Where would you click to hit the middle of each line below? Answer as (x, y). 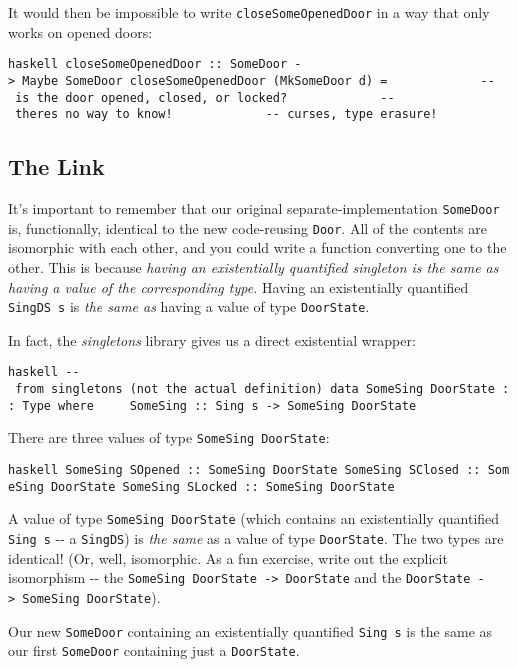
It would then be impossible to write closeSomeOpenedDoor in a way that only (249, 12)
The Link (56, 166)
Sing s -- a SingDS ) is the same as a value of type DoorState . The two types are (256, 538)
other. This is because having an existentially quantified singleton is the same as (253, 266)
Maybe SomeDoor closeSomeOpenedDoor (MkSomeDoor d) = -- (258, 80)
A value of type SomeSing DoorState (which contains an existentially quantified (254, 518)
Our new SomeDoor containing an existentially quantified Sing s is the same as (250, 630)
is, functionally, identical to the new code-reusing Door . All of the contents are (247, 227)
